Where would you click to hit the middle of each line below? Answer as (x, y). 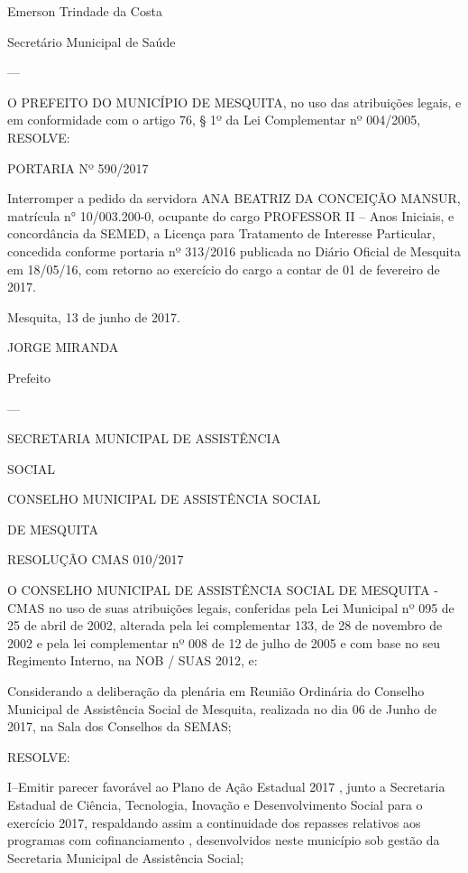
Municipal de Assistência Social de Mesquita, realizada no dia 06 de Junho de (222, 708)
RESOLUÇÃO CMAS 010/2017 (96, 559)
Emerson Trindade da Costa (85, 11)
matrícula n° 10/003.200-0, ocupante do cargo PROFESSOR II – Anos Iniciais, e (231, 215)
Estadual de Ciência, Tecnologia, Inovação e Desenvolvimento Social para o (215, 804)
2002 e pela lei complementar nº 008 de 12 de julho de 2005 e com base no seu (224, 642)
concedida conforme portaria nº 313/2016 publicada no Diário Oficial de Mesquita (234, 251)
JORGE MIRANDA (63, 347)
